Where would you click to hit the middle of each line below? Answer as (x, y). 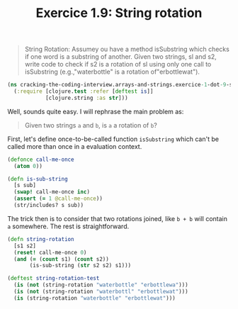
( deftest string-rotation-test (53, 279)
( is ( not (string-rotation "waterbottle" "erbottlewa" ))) (101, 285)
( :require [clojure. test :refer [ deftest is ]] (84, 91)
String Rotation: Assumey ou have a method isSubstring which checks (127, 49)
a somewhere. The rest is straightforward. (68, 226)
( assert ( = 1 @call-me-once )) (58, 199)
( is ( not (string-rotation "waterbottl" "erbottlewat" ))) (101, 292)
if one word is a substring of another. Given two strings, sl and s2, (121, 57)
